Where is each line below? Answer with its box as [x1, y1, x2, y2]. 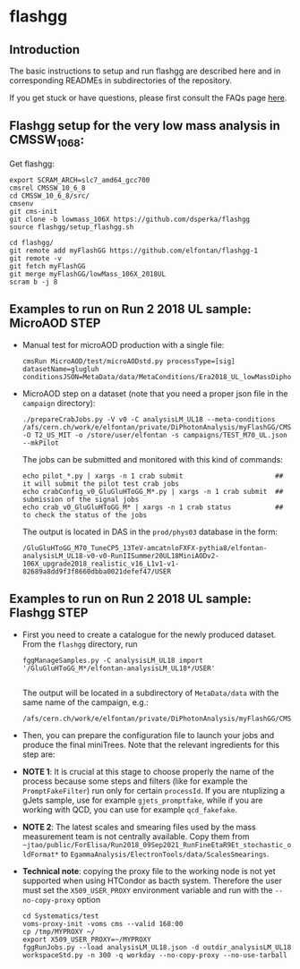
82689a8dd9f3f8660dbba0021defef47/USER [21, 566, 172, 576]
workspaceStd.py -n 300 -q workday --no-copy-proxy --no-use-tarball [21, 950, 288, 959]
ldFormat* [21, 850, 60, 859]
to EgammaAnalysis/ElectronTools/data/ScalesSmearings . [61, 848, 270, 859]
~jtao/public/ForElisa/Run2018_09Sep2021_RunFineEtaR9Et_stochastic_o [21, 840, 292, 849]
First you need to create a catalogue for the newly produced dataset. [21, 629, 277, 640]
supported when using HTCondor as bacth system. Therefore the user [21, 875, 282, 886]
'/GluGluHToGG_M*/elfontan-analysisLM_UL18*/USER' [21, 664, 216, 673]
